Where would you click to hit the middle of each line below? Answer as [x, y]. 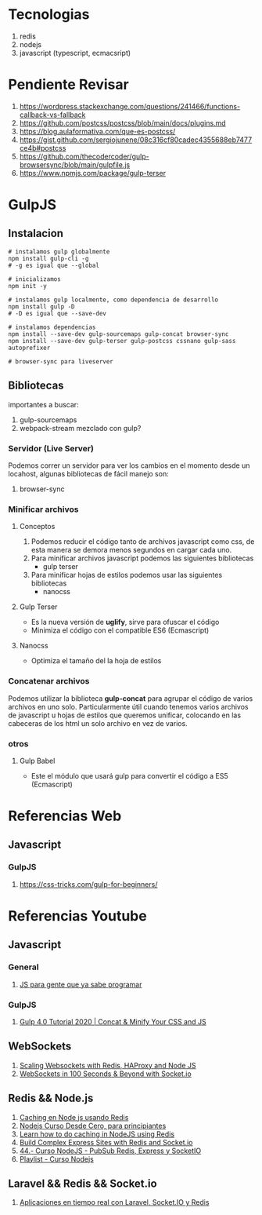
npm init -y [27, 286]
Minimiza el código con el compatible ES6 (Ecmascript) [120, 630]
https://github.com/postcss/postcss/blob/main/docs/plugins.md [122, 122]
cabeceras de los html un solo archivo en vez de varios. [98, 723]
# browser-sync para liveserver [61, 361]
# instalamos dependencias [52, 327]
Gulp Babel [37, 761]
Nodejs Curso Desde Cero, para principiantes [93, 1126]
